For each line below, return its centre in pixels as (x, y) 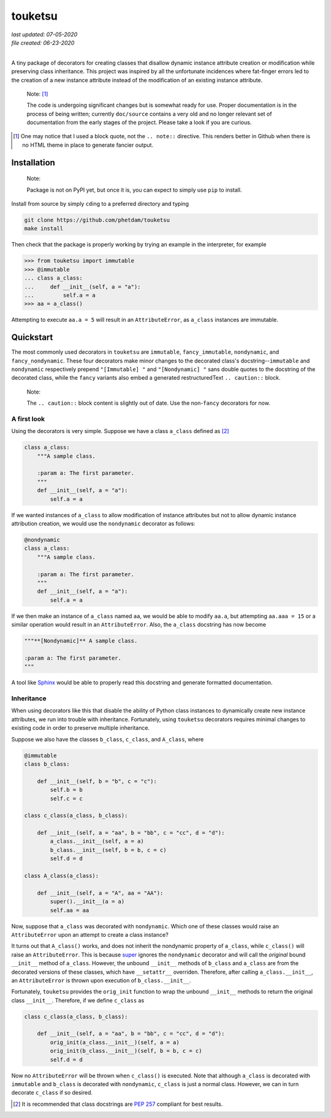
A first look (28, 419)
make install (44, 229)
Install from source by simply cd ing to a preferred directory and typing (100, 204)
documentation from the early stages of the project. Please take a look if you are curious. (139, 122)
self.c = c (66, 798)
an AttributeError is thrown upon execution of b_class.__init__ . (101, 980)
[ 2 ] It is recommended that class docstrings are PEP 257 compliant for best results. (118, 1104)
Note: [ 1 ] (37, 94)
